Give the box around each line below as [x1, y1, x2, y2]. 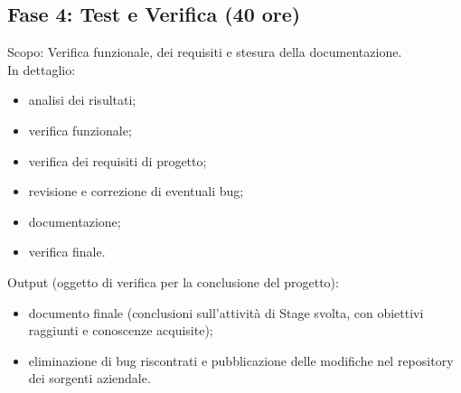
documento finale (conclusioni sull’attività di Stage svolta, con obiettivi [28, 303, 424, 322]
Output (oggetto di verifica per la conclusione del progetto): [7, 272, 339, 291]
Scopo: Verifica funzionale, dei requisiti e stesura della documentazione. [7, 42, 402, 61]
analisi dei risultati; [28, 90, 136, 109]
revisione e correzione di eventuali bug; [28, 182, 244, 201]
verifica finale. [28, 242, 106, 261]
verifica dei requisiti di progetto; [28, 151, 207, 170]
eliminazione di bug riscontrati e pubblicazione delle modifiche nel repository [28, 351, 454, 370]
